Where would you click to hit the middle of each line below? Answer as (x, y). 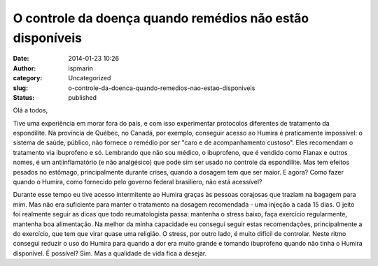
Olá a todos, (30, 110)
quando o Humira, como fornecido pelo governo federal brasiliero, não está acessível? (138, 182)
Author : (24, 68)
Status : (24, 97)
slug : (20, 88)
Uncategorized (90, 78)
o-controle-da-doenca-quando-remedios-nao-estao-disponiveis (162, 88)
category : (28, 78)
